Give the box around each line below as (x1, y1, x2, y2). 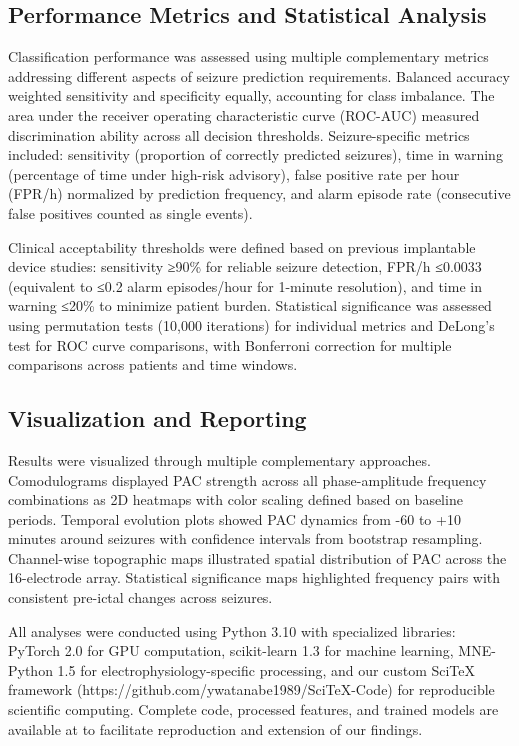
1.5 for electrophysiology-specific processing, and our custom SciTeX (57, 659, 476, 680)
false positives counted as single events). (8, 202, 253, 223)
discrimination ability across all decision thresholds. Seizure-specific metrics (8, 124, 470, 145)
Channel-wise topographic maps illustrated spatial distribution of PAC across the (8, 547, 507, 568)
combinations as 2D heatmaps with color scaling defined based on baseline (8, 489, 463, 510)
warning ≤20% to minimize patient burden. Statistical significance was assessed (8, 295, 492, 316)
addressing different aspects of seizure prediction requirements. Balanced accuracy (8, 65, 510, 86)
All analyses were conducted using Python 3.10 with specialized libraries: (8, 620, 456, 641)
